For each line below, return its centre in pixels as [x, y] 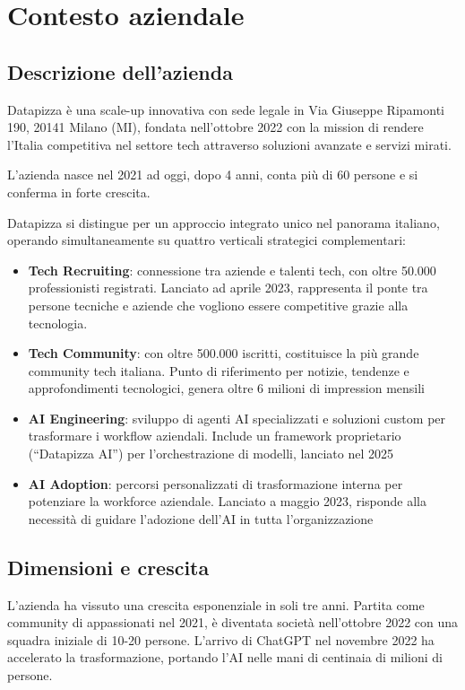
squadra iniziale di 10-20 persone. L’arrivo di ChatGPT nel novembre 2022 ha [221, 639]
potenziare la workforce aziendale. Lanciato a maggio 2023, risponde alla [227, 501]
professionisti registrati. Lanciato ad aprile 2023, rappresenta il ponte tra [228, 288]
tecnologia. [58, 323]
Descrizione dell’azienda [120, 71]
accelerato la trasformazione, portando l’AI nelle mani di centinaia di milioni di [225, 657]
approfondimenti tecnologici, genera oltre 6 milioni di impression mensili [226, 388]
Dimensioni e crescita [108, 567]
